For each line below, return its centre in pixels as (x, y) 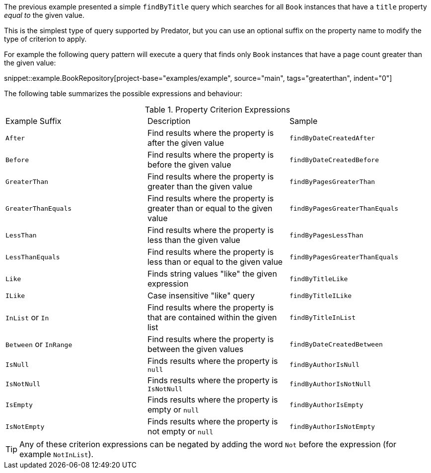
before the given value (189, 165)
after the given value (186, 143)
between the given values (195, 349)
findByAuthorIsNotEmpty (332, 426)
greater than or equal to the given (210, 208)
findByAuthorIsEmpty (326, 405)
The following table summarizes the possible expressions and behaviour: (123, 93)
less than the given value (194, 240)
